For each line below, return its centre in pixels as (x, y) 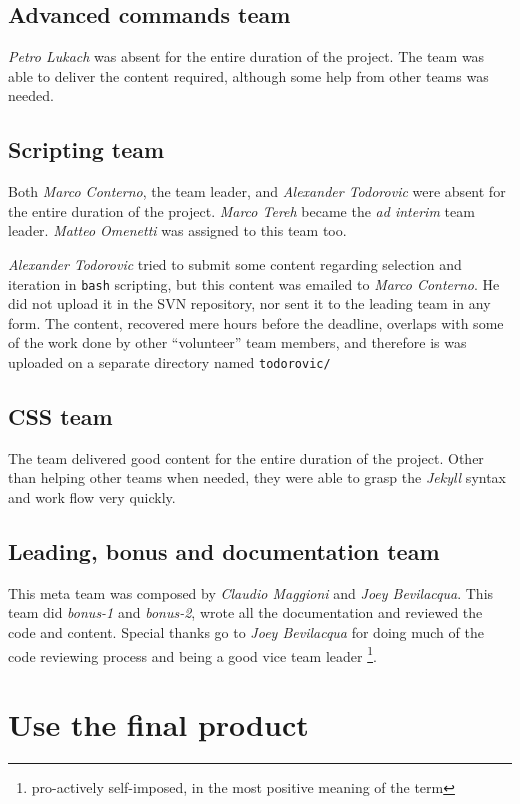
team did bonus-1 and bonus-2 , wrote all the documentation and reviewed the (245, 612)
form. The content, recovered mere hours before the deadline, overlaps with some (256, 322)
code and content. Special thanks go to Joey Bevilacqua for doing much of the (246, 632)
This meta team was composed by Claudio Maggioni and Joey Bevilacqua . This (251, 592)
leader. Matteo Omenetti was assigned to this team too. (177, 230)
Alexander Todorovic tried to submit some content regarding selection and (235, 263)
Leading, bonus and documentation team (224, 551)
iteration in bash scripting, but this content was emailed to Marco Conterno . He (254, 283)
